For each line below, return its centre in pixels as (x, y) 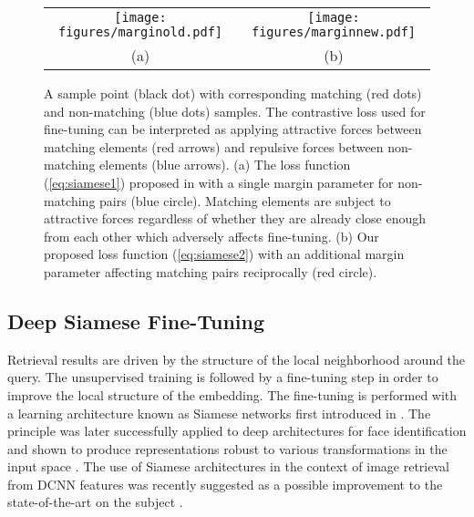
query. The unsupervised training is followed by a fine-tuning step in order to (223, 377)
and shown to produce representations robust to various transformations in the (227, 448)
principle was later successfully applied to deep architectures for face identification (237, 431)
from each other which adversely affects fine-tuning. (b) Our (211, 236)
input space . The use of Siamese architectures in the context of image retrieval (228, 466)
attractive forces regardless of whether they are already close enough (235, 218)
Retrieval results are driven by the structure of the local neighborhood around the (237, 359)
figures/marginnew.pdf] (334, 32)
